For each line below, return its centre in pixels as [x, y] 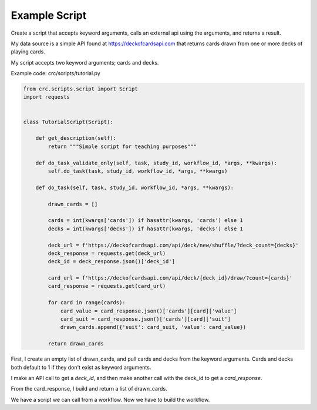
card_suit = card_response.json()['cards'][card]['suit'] [146, 319]
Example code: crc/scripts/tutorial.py [56, 73]
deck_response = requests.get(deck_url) [107, 253]
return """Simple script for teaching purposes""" [122, 146]
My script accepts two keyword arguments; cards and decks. [85, 62]
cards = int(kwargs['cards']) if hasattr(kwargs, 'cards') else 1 [146, 221]
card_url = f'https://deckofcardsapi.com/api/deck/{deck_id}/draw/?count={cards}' [170, 278]
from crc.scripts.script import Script [80, 89]
